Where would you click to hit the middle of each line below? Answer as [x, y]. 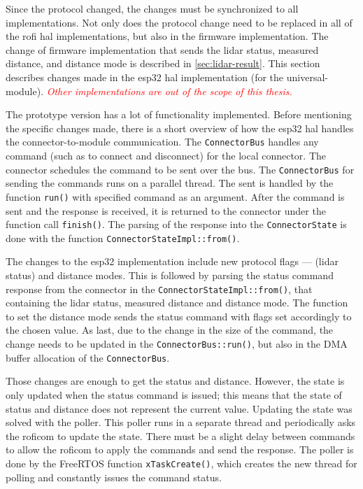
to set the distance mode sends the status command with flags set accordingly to [179, 316]
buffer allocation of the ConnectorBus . [88, 357]
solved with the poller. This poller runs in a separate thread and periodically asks [181, 422]
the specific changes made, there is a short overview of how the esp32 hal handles [180, 128]
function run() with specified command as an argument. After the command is [175, 196]
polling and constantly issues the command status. [114, 477]
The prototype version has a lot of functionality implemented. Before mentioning [179, 114]
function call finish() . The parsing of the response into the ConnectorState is [176, 224]
